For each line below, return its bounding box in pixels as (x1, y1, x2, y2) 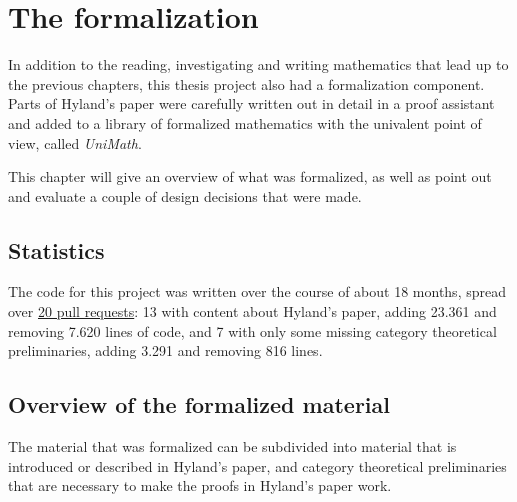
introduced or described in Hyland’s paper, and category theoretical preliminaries (8, 455, 507, 476)
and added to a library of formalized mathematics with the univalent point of (8, 112, 482, 133)
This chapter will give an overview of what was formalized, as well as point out (8, 166, 492, 187)
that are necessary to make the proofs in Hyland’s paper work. (8, 475, 392, 496)
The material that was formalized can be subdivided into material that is (8, 436, 457, 457)
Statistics (8, 234, 105, 265)
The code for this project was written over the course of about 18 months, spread (8, 281, 506, 302)
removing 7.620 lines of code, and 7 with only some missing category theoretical (8, 320, 497, 341)
